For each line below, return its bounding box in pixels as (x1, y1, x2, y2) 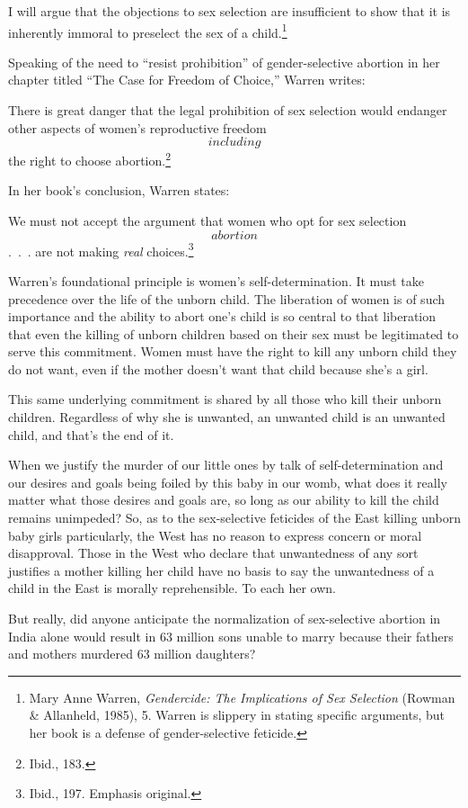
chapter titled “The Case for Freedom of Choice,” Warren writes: (8, 70, 366, 89)
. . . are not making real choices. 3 (8, 238, 194, 260)
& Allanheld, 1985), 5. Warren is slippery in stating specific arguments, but (29, 705, 445, 724)
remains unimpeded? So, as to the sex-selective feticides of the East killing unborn (8, 508, 461, 527)
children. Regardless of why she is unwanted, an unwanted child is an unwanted (8, 408, 446, 426)
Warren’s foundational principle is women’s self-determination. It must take (8, 271, 424, 290)
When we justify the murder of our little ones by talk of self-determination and (8, 455, 444, 474)
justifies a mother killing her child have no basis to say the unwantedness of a (8, 561, 435, 579)
